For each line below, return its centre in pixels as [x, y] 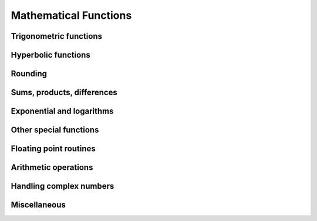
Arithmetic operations [52, 168]
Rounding [29, 74]
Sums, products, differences [64, 93]
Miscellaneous [38, 205]
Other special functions [55, 130]
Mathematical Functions [71, 15]
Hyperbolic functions [50, 55]
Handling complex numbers [63, 186]
